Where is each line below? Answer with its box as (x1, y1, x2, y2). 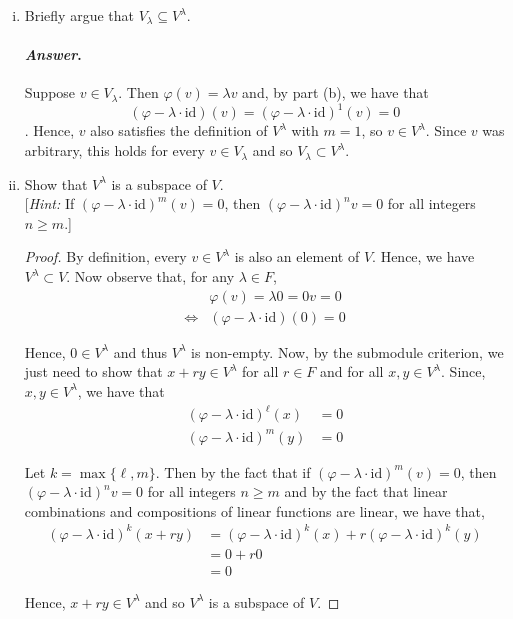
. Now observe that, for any (66, 266, 235, 287)
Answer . (24, 44, 82, 65)
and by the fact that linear (284, 481, 448, 502)
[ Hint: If (24, 193, 75, 214)
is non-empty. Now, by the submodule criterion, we (191, 341, 504, 362)
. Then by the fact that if (155, 461, 311, 482)
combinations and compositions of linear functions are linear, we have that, (24, 500, 485, 521)
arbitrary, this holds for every (24, 140, 205, 161)
